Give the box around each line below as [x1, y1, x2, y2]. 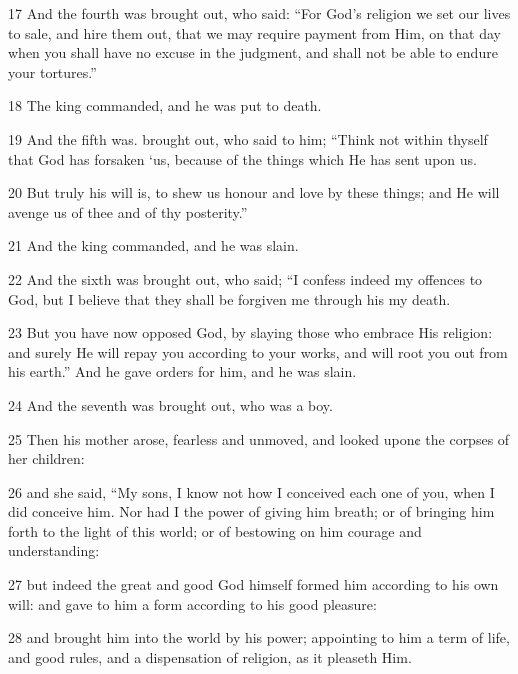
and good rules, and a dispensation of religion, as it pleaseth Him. [8, 646, 412, 667]
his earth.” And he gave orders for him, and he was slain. [8, 361, 357, 382]
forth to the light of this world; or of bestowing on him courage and [8, 520, 422, 541]
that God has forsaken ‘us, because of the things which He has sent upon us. [8, 148, 477, 169]
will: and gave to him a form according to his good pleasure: [8, 593, 377, 614]
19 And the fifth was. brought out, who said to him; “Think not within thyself [8, 128, 488, 149]
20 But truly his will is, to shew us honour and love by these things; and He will [8, 182, 500, 203]
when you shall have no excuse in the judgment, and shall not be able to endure [8, 42, 498, 63]
